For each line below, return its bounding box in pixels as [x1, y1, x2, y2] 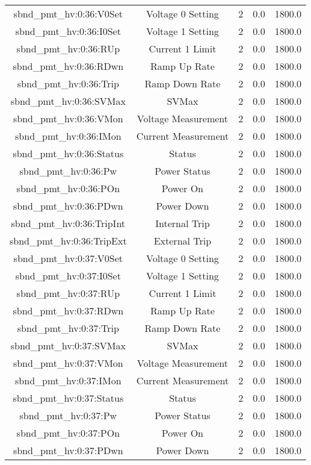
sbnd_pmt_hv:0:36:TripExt [10, 234, 127, 248]
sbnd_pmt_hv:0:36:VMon [13, 111, 123, 125]
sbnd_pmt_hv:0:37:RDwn [13, 304, 124, 317]
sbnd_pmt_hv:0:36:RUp [16, 42, 120, 55]
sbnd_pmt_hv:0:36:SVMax [10, 94, 126, 108]
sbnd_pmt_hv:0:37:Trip [17, 321, 119, 335]
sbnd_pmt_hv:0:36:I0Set [15, 24, 121, 38]
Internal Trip [155, 216, 210, 230]
